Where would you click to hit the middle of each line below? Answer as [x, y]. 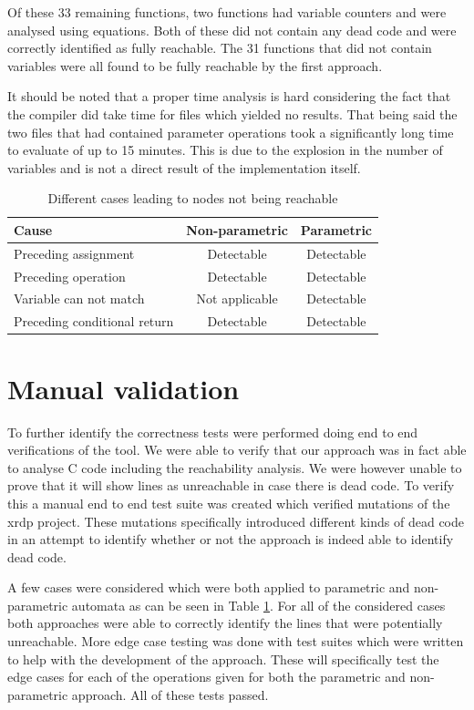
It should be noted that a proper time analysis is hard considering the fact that [229, 96]
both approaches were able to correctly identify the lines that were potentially [225, 623]
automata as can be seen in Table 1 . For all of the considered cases [258, 605]
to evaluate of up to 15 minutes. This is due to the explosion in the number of [225, 150]
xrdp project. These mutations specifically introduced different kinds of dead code [236, 521]
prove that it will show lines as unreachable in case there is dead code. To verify [231, 485]
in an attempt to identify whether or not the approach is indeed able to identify [231, 539]
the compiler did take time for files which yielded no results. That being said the [232, 113]
